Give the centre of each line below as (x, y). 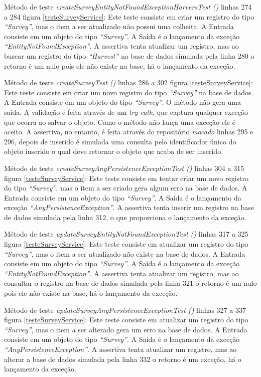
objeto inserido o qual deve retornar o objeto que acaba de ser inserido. (114, 151)
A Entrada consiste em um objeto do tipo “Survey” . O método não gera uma (123, 102)
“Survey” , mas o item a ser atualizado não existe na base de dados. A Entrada (125, 253)
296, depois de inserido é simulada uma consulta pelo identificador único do (120, 141)
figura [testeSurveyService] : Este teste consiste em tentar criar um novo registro (126, 178)
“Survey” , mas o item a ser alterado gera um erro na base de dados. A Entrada (126, 329)
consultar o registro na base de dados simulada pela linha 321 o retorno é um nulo (130, 283)
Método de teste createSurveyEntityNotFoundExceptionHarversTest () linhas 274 (128, 7)
